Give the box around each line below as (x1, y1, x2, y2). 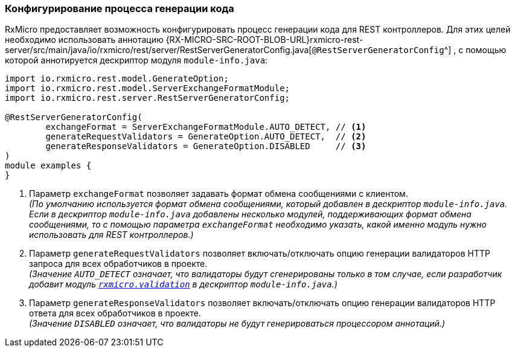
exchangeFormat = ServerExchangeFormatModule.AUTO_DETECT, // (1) (45, 122, 366, 132)
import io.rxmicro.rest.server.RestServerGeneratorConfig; (5, 93, 290, 103)
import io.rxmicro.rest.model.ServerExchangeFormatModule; (5, 83, 290, 94)
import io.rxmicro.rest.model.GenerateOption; (5, 74, 229, 84)
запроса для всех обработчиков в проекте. (29, 258, 208, 269)
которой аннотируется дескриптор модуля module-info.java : (5, 55, 268, 66)
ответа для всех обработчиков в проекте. (29, 308, 201, 319)
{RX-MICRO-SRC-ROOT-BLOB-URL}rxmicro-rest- (165, 34, 363, 45)
